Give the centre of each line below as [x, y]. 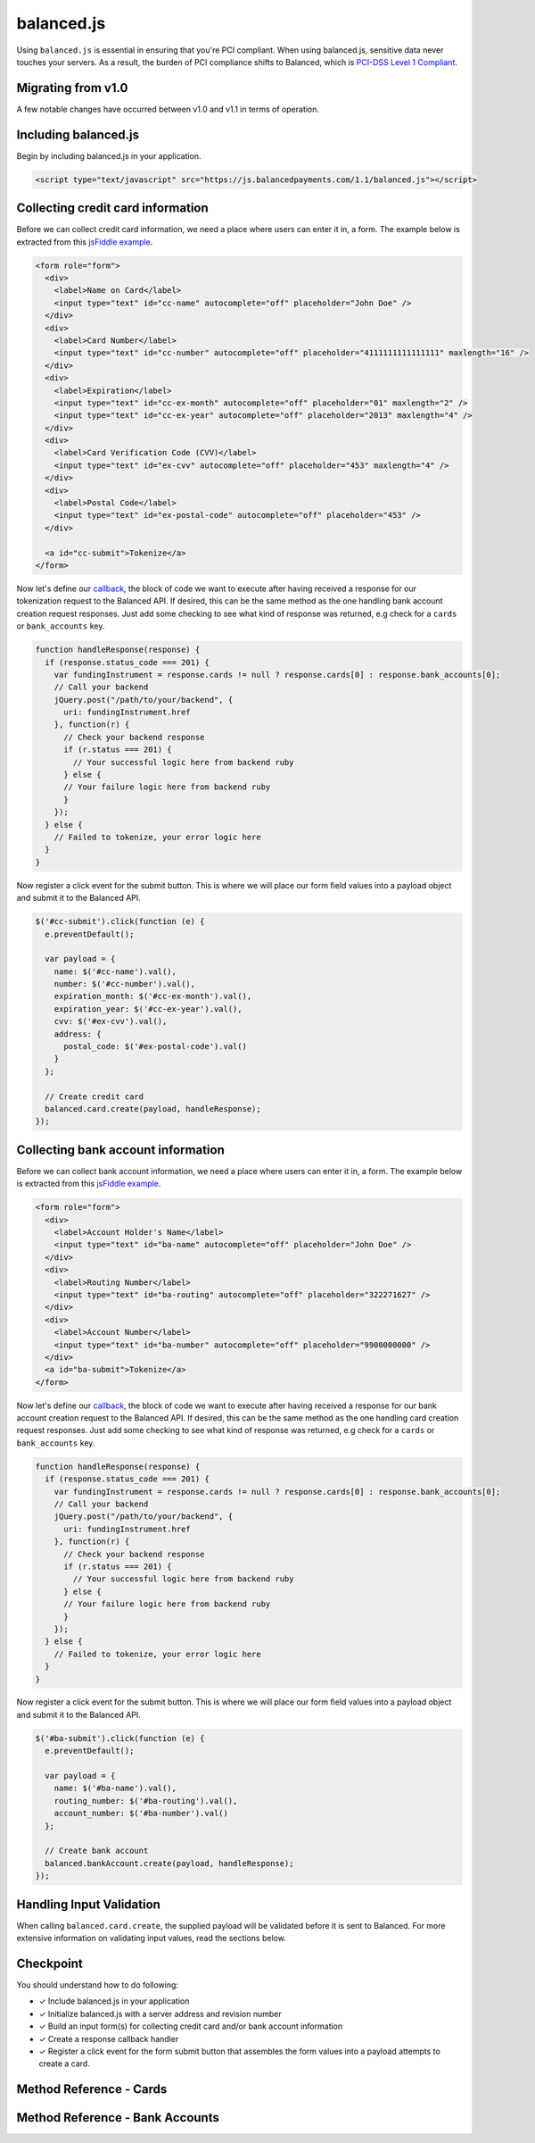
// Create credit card [95, 1097]
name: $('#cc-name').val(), [115, 971]
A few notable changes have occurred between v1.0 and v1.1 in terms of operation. [168, 109]
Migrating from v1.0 [72, 88]
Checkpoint [50, 1963]
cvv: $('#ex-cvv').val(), [111, 1021]
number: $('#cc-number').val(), [125, 984]
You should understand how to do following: [97, 1985]
